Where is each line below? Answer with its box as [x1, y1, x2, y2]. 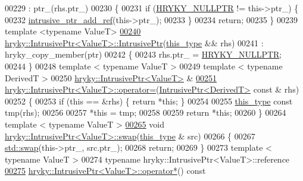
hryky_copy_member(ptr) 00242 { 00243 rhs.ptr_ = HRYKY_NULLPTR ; [5, 48, 282, 61]
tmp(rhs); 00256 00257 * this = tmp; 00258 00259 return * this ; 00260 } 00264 [5, 106, 286, 119]
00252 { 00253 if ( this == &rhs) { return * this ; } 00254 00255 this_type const [5, 94, 293, 107]
